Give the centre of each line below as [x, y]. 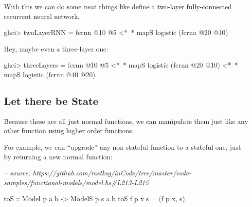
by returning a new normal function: [58, 156]
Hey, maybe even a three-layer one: [56, 48]
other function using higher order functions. [69, 130]
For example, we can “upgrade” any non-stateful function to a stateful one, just [123, 147]
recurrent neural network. [42, 16]
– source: [17, 173]
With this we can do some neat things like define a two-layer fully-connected [118, 6]
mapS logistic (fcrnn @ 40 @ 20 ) [50, 74]
